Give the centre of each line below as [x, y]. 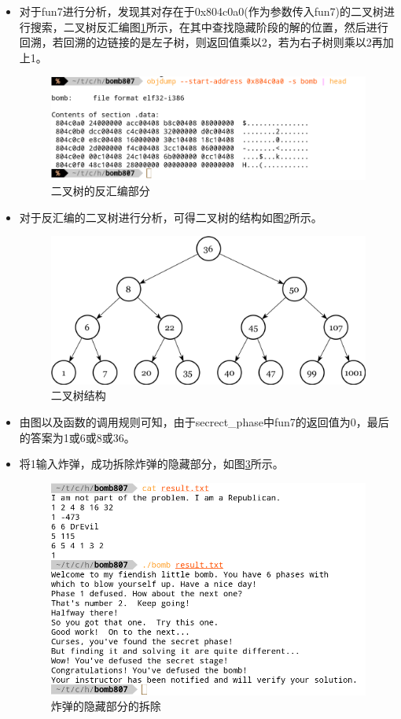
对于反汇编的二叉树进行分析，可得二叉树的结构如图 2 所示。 [171, 217]
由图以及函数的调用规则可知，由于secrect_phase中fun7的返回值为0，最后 [204, 421]
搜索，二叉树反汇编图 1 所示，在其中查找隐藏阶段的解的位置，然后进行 [209, 26]
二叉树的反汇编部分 [100, 191]
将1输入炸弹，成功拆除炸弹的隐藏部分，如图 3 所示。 [151, 464]
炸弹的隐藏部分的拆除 [106, 706]
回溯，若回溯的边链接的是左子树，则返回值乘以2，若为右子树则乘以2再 [201, 42]
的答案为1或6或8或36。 [77, 437]
